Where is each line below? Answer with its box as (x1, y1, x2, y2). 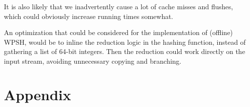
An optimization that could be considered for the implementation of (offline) (4, 27, 233, 37)
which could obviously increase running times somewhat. (4, 11, 173, 21)
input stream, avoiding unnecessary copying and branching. (4, 55, 182, 66)
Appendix (4, 84, 71, 104)
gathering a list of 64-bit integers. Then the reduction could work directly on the (4, 46, 245, 56)
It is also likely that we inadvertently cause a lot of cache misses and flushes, (4, 1, 233, 11)
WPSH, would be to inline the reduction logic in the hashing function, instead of (4, 36, 246, 47)
